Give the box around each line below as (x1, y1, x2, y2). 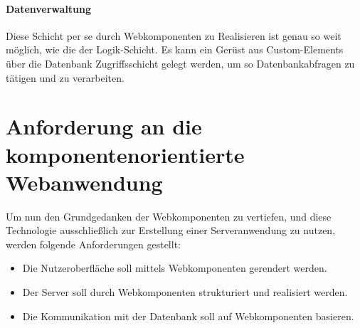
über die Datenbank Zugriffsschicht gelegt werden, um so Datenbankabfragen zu (6, 55, 355, 70)
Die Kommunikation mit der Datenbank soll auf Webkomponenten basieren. (22, 308, 354, 323)
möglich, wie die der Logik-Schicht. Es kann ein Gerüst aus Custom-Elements (6, 42, 344, 57)
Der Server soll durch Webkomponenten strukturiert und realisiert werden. (22, 285, 348, 300)
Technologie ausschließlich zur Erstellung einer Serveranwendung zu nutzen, (6, 223, 336, 238)
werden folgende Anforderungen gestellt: (6, 236, 181, 251)
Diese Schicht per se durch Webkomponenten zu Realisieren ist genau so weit (6, 28, 342, 43)
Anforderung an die (6, 112, 202, 141)
